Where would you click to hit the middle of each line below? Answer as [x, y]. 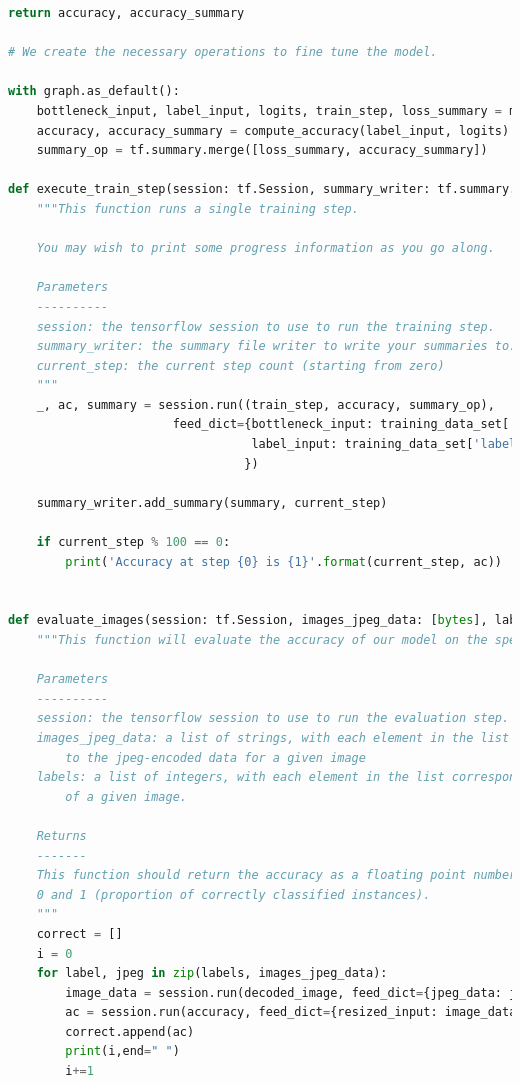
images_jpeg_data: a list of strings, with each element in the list [273, 737]
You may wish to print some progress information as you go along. [265, 248]
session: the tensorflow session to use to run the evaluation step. [273, 718]
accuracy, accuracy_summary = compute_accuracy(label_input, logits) [273, 130]
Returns [61, 835]
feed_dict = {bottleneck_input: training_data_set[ [341, 424]
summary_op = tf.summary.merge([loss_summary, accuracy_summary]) [262, 150]
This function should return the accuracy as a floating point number [276, 875]
